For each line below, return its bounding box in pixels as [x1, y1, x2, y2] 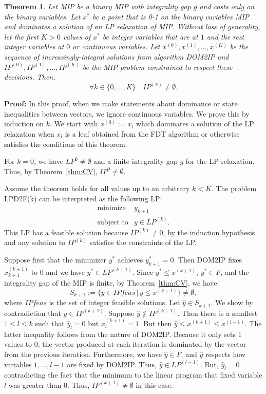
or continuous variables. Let [72, 41, 160, 52]
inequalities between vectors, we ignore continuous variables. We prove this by [4, 108, 250, 119]
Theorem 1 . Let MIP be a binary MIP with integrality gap [4, 1, 191, 11]
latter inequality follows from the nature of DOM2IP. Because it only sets [4, 328, 236, 339]
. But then [139, 317, 172, 328]
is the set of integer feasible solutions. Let [49, 297, 180, 308]
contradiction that [4, 307, 61, 318]
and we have [46, 266, 85, 277]
